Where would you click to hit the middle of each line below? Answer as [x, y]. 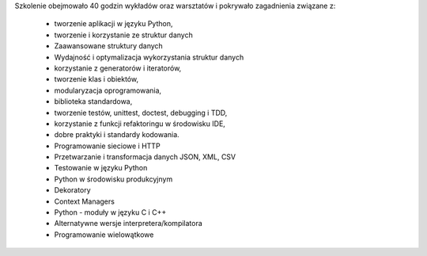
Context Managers [84, 201]
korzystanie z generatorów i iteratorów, [118, 68]
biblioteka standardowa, [93, 101]
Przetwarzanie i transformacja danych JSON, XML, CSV [145, 157]
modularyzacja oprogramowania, [108, 90]
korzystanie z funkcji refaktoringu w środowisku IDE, [140, 124]
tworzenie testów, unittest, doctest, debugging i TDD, [141, 113]
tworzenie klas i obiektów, [96, 79]
